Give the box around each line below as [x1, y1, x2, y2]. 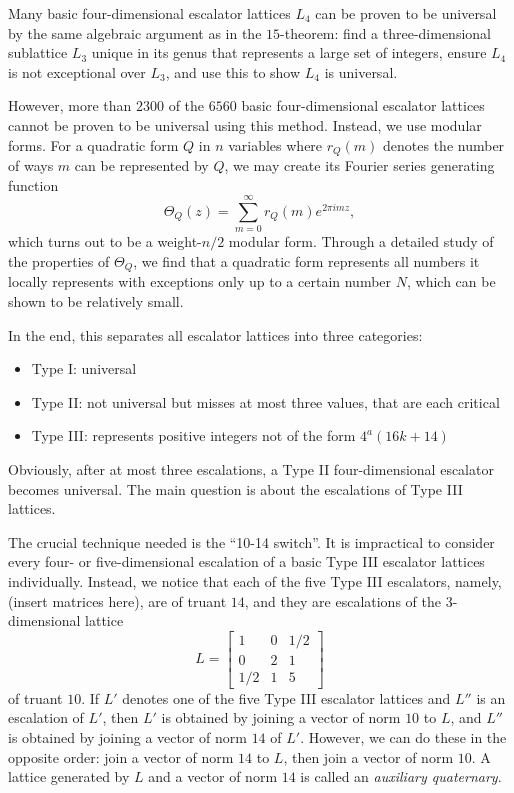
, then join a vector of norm [283, 746, 454, 767]
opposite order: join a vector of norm [8, 746, 234, 767]
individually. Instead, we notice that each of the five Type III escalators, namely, [8, 570, 502, 591]
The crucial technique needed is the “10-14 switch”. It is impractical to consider [8, 531, 495, 552]
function [8, 174, 59, 195]
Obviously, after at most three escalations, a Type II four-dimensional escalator [8, 458, 494, 479]
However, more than [8, 95, 132, 116]
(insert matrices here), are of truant [8, 590, 227, 611]
